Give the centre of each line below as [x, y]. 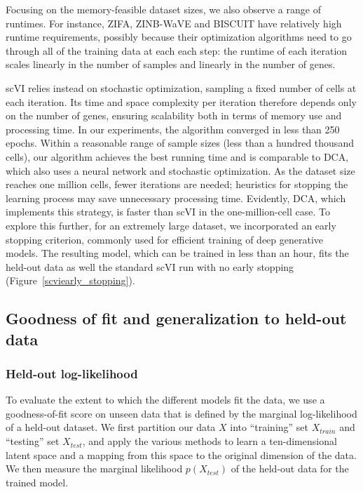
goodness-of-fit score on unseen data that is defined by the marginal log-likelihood [181, 413]
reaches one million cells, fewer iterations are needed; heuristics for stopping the [177, 184]
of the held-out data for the [290, 468]
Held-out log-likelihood [72, 373]
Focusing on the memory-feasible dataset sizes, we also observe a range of [163, 9]
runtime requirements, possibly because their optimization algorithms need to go [179, 37]
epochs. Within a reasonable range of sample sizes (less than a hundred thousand [180, 143]
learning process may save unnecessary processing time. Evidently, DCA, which [176, 198]
